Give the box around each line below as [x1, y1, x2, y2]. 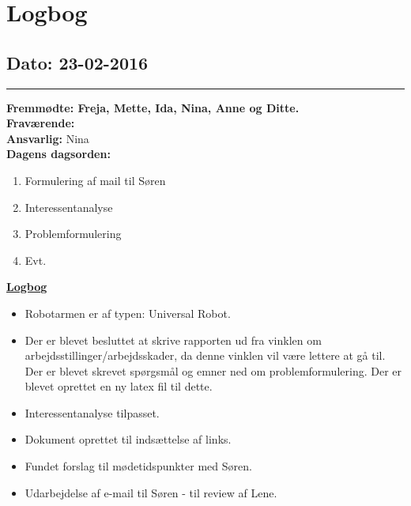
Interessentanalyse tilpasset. [25, 404, 160, 421]
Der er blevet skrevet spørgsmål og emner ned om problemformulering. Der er [25, 362, 402, 379]
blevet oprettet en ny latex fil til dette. [25, 378, 213, 395]
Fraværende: [6, 115, 75, 131]
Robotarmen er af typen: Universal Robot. [25, 304, 231, 321]
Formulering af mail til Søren [25, 172, 166, 188]
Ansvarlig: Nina [6, 130, 89, 146]
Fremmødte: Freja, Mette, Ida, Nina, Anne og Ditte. [6, 99, 300, 115]
